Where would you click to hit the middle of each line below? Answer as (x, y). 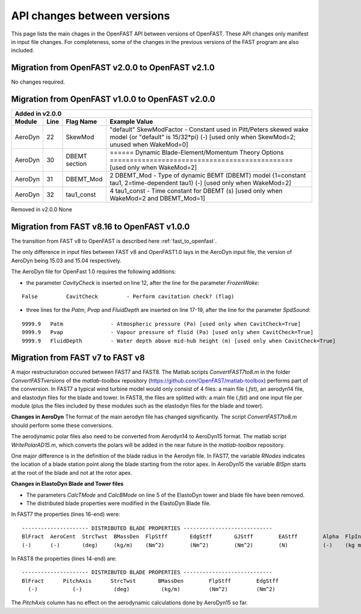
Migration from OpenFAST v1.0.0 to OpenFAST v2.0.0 (113, 99)
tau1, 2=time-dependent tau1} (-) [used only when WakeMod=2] (200, 183)
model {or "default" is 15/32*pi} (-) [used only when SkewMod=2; (202, 137)
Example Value (131, 122)
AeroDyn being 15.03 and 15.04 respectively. (66, 260)
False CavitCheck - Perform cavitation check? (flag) (128, 296)
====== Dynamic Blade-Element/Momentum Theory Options (196, 152)
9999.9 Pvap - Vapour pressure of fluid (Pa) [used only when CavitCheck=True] (168, 332)
